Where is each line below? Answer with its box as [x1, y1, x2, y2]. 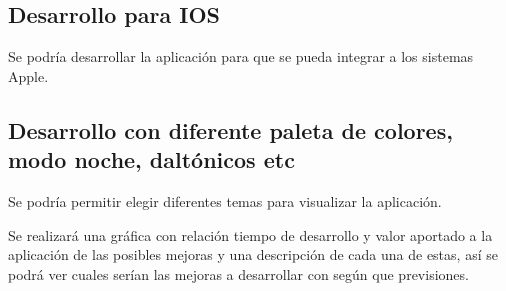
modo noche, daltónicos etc [8, 144, 295, 175]
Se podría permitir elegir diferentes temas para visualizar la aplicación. [8, 190, 442, 211]
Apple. [8, 65, 49, 86]
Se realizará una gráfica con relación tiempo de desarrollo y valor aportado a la [8, 224, 493, 245]
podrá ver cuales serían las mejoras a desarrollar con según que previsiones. [8, 263, 469, 284]
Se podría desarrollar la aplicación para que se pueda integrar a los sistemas [8, 46, 474, 67]
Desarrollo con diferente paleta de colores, [8, 114, 453, 145]
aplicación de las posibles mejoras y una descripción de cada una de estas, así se [8, 244, 498, 265]
